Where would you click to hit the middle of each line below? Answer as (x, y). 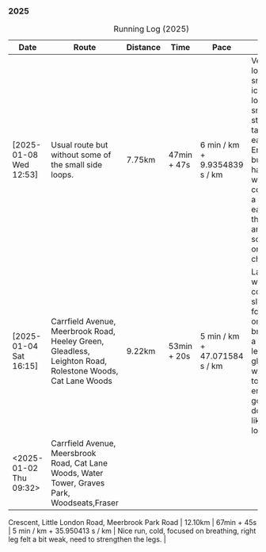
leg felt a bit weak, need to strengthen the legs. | (87, 539)
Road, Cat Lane (80, 463)
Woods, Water (77, 473)
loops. (62, 174)
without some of (81, 155)
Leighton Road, (79, 361)
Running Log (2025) (152, 29)
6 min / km (220, 145)
